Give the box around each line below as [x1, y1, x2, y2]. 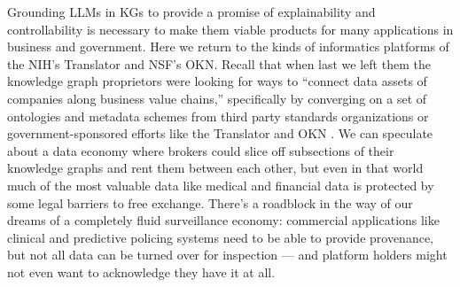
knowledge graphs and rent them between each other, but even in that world [7, 159, 424, 177]
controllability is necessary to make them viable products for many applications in [7, 19, 454, 38]
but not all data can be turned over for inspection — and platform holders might [7, 245, 448, 264]
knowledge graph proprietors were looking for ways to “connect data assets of [7, 72, 427, 90]
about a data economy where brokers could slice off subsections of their [7, 141, 394, 159]
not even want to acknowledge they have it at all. [7, 262, 276, 281]
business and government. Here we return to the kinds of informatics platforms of [7, 37, 449, 56]
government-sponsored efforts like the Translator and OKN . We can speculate [7, 124, 433, 143]
